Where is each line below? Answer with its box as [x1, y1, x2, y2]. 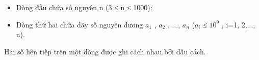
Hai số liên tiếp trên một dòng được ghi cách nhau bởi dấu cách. [4, 46, 206, 56]
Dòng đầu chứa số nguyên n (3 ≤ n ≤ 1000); [16, 2, 152, 12]
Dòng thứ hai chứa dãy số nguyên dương [16, 19, 143, 29]
